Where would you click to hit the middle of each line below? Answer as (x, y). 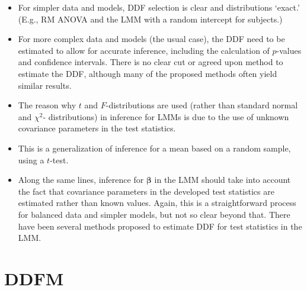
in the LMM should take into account (223, 180)
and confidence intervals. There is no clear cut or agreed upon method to (151, 62)
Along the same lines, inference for (81, 180)
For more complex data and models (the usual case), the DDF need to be (151, 39)
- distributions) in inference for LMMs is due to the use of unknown (166, 116)
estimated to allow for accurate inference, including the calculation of (144, 50)
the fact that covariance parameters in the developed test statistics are (146, 191)
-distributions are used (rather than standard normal (202, 105)
